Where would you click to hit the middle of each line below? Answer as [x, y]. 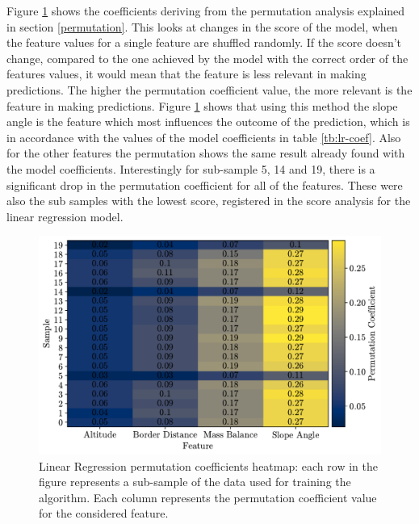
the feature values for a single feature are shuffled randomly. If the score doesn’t [204, 42]
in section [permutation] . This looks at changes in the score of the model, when [202, 26]
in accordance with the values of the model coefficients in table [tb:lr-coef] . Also [204, 137]
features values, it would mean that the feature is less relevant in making [186, 74]
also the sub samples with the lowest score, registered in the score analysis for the [209, 201]
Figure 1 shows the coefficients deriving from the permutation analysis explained [206, 10]
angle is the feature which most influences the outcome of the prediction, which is [208, 122]
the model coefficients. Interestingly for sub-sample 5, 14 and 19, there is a [191, 168]
